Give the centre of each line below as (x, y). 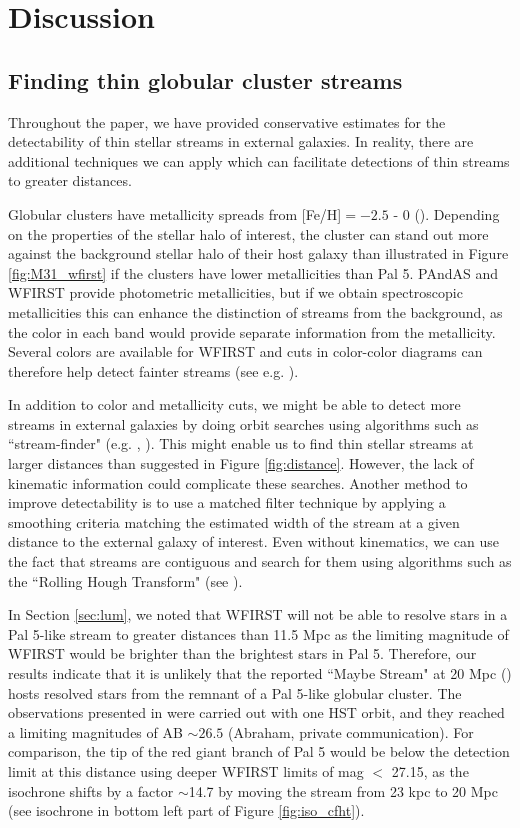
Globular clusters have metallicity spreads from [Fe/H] (175, 213)
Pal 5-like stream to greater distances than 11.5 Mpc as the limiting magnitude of (258, 633)
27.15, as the (430, 770)
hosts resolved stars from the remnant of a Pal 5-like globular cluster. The (235, 692)
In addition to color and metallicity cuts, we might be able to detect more (234, 404)
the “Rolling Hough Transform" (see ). (125, 580)
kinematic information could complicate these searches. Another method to (238, 482)
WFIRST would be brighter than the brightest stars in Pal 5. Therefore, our (242, 653)
